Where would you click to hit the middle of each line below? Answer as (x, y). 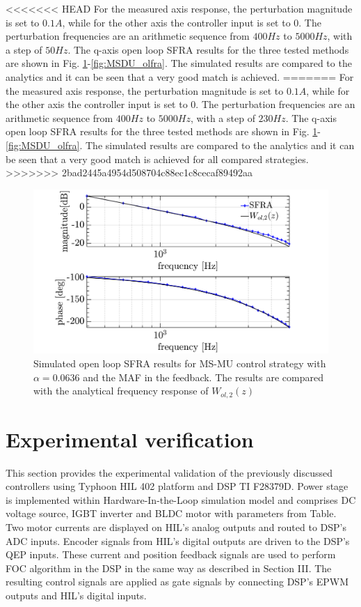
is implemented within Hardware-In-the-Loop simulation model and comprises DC (181, 499)
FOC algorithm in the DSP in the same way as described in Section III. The (169, 568)
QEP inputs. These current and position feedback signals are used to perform (171, 554)
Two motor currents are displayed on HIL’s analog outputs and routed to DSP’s (176, 527)
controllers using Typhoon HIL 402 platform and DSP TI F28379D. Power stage (177, 486)
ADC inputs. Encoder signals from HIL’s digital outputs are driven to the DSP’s (178, 540)
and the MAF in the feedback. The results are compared (203, 377)
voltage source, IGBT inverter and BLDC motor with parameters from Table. (171, 513)
